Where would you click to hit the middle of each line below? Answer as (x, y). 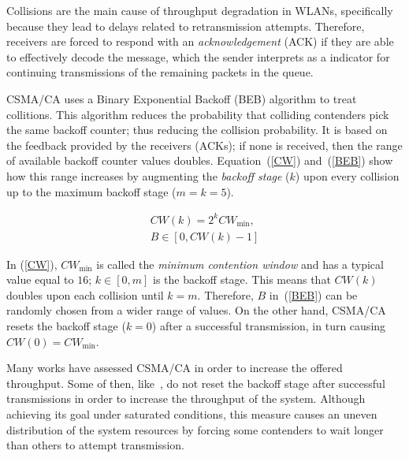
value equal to (40, 279)
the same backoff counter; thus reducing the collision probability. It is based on (197, 130)
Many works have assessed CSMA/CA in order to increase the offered (175, 368)
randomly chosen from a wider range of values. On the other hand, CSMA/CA (196, 310)
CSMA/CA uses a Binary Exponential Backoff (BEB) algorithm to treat (182, 98)
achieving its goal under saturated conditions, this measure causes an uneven (192, 414)
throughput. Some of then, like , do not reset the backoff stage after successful (196, 383)
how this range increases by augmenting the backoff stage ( (148, 175)
